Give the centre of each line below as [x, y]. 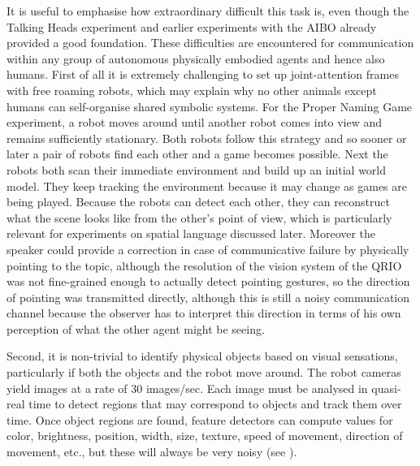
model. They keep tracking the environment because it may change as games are [207, 186]
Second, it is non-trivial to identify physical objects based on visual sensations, [202, 356]
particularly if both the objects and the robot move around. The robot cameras [204, 372]
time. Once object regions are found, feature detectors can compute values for [200, 419]
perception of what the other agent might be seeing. [136, 328]
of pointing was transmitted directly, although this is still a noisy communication [208, 297]
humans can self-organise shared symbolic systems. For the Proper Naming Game [210, 106]
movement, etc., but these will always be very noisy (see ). [152, 452]
